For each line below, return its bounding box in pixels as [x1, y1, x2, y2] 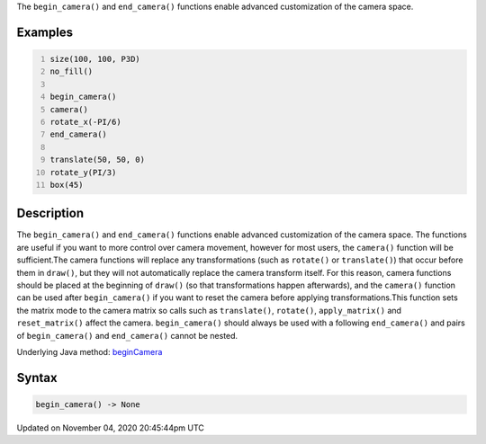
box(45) [49, 180, 84, 190]
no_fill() [49, 67, 94, 76]
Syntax [16, 369, 58, 386]
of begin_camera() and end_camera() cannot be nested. [16, 330, 238, 341]
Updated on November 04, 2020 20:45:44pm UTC [16, 422, 204, 433]
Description [16, 206, 85, 221]
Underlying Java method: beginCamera [16, 346, 163, 357]
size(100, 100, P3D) [49, 54, 141, 64]
